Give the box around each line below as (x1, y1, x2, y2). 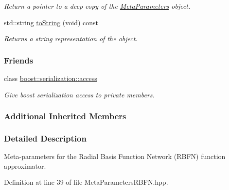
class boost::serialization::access (4, 73, 97, 83)
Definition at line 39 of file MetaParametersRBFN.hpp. (4, 177, 168, 187)
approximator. (4, 160, 46, 171)
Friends (4, 54, 34, 66)
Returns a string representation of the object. (4, 33, 138, 44)
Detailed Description (4, 132, 87, 144)
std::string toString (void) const (4, 17, 99, 27)
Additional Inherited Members (4, 110, 126, 122)
